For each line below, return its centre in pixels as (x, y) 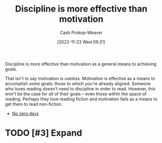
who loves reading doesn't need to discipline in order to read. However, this (80, 88)
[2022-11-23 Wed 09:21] (81, 42)
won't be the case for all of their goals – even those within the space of (76, 94)
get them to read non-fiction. (34, 104)
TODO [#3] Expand (44, 133)
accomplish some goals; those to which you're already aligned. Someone (78, 84)
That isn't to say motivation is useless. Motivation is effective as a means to (80, 78)
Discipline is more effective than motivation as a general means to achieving (81, 64)
